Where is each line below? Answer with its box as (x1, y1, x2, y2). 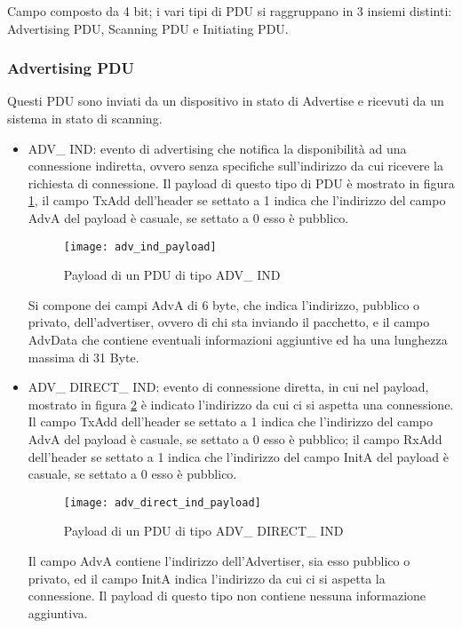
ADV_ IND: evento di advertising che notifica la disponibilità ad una (28, 139, 407, 157)
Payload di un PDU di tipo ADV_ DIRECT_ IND (63, 521, 344, 540)
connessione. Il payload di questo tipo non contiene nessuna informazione (28, 586, 426, 605)
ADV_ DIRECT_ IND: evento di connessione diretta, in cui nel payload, (28, 378, 429, 396)
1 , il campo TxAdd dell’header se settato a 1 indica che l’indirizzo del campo (28, 191, 446, 210)
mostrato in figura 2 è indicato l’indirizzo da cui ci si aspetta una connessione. (28, 394, 454, 413)
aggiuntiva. (28, 603, 88, 622)
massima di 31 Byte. (28, 347, 139, 366)
